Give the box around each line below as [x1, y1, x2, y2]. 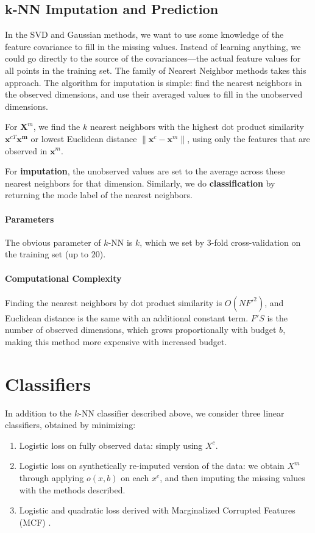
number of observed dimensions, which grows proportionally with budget [5, 323, 277, 336]
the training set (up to [5, 248, 89, 260]
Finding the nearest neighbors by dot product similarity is [5, 296, 222, 309]
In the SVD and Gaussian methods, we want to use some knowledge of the [5, 28, 284, 41]
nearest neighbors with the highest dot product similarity [90, 120, 304, 133]
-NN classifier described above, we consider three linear [79, 406, 285, 419]
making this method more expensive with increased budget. [5, 335, 227, 348]
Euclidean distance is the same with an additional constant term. [5, 311, 249, 324]
